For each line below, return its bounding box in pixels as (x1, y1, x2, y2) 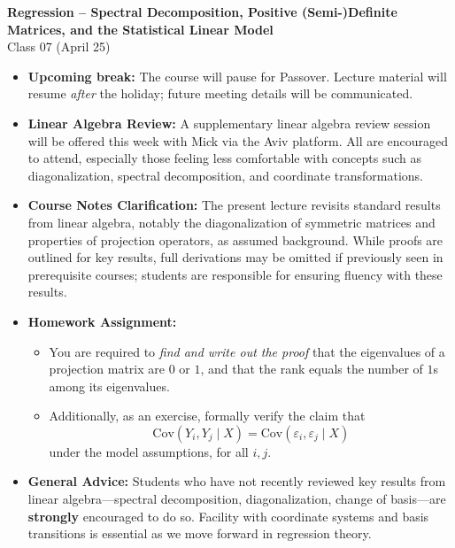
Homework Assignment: (27, 312, 177, 330)
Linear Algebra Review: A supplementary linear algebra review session (27, 113, 431, 132)
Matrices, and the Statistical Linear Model (7, 19, 274, 38)
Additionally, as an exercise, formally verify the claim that (49, 406, 366, 425)
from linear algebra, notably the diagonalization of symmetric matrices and (27, 212, 436, 231)
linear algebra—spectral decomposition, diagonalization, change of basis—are (27, 490, 446, 508)
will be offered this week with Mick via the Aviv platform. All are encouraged (27, 131, 449, 150)
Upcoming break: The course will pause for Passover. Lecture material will (27, 66, 447, 85)
